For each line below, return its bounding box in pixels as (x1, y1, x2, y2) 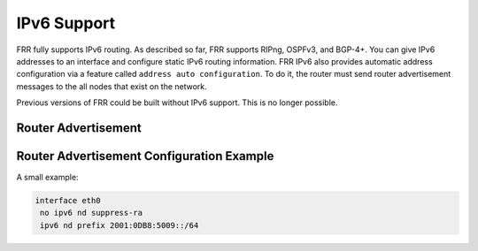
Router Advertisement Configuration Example (16, 148, 274, 164)
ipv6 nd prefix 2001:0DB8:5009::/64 (40, 220, 199, 230)
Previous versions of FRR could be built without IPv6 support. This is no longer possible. (16, 97, 338, 108)
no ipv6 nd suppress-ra (40, 208, 143, 218)
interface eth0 (35, 195, 101, 206)
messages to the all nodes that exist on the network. (16, 80, 207, 92)
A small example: (16, 172, 79, 183)
